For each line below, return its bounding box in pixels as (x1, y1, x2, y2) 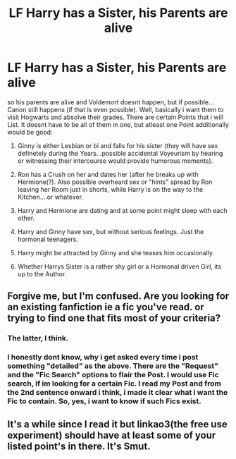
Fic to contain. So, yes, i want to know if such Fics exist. (7, 396, 202, 406)
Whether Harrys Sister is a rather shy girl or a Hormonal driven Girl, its (17, 262, 222, 271)
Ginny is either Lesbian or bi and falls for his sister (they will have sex (17, 141, 218, 149)
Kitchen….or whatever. (17, 192, 83, 201)
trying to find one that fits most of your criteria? (7, 312, 221, 324)
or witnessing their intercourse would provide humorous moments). (17, 157, 213, 165)
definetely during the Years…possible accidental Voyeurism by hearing (17, 149, 223, 157)
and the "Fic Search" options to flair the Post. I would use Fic (7, 370, 220, 380)
